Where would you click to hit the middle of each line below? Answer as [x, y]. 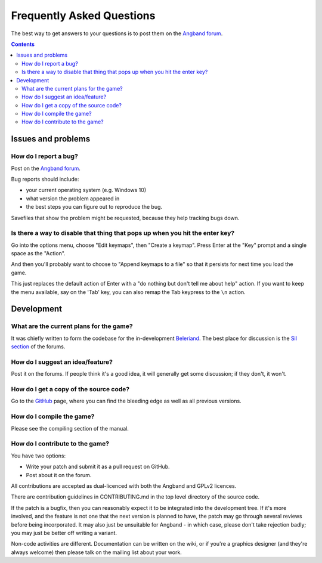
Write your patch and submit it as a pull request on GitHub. [98, 467]
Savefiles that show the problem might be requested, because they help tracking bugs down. [125, 218]
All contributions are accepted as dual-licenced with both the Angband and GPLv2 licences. [124, 485]
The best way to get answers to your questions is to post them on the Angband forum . [117, 33]
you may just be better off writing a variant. [64, 533]
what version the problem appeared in [73, 198]
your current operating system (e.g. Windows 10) [86, 190]
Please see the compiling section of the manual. [70, 428]
